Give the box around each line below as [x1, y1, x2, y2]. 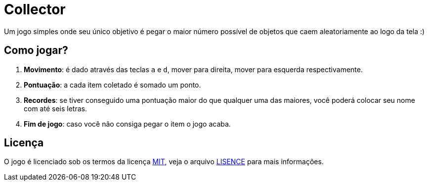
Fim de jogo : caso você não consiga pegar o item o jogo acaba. [24, 119, 231, 128]
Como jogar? [4, 44, 68, 57]
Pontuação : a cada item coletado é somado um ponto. [24, 80, 201, 89]
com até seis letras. [24, 104, 87, 113]
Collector [4, 1, 66, 18]
